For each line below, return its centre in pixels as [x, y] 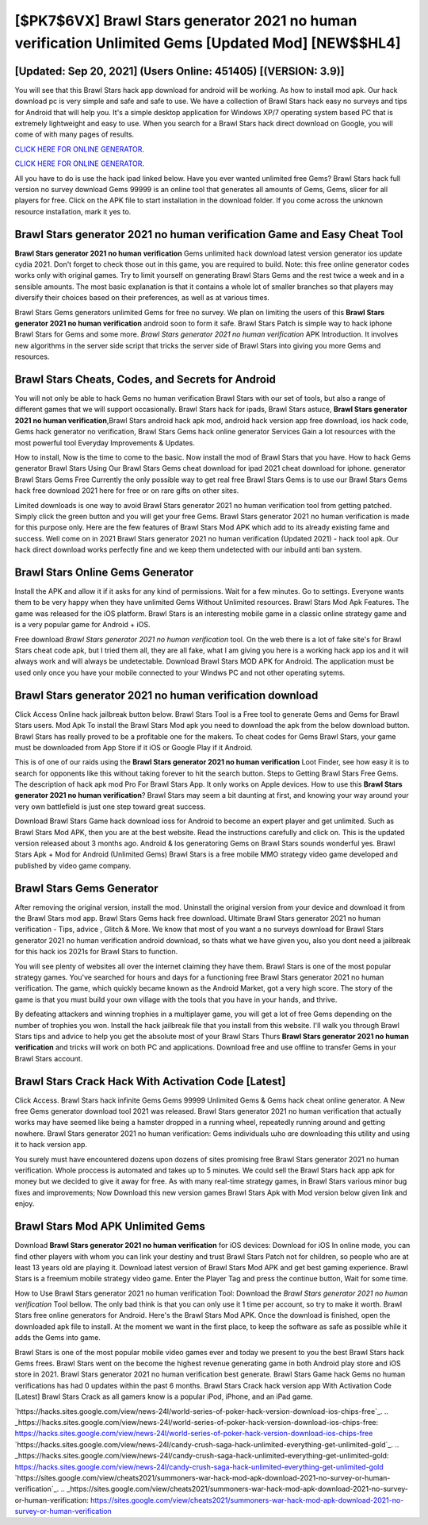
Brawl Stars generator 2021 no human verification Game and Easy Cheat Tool [209, 234]
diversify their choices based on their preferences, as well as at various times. [142, 298]
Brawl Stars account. [49, 1058]
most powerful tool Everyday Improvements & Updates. [105, 443]
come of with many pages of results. [75, 134]
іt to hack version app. [51, 1145]
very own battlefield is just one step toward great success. [110, 807]
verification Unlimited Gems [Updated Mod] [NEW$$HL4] [208, 43]
